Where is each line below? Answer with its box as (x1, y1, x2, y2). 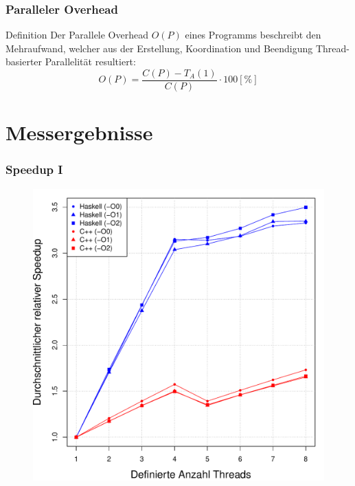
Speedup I (5, 161, 63, 178)
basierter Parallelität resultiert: (5, 54, 136, 69)
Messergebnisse (5, 118, 153, 146)
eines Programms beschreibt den (185, 27, 321, 42)
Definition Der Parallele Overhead (5, 27, 149, 42)
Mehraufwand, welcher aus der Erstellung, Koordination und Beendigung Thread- (5, 41, 350, 55)
